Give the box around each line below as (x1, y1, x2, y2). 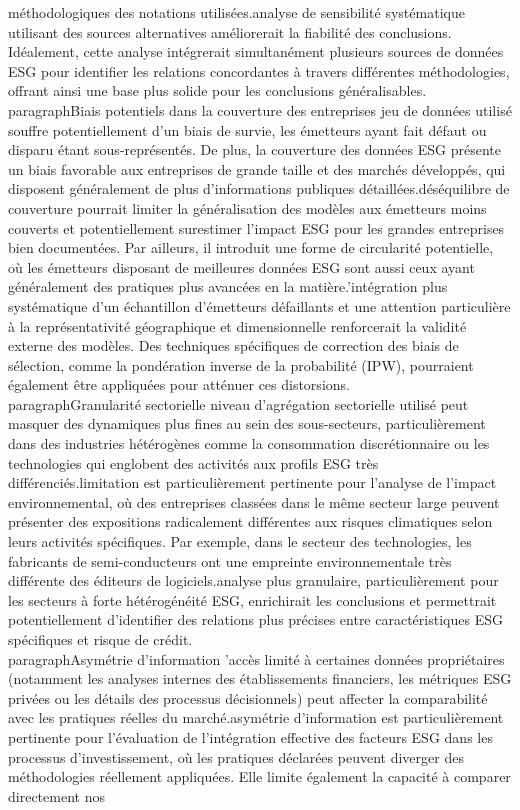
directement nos (8, 785, 105, 806)
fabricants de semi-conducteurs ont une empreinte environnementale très (8, 550, 452, 571)
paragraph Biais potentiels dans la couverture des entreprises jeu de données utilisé (8, 99, 512, 120)
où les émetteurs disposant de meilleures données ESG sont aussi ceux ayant (8, 256, 475, 277)
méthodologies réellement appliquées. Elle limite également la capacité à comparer (8, 766, 511, 787)
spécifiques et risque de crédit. (8, 629, 193, 649)
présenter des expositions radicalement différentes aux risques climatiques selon (8, 511, 493, 532)
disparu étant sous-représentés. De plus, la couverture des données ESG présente (8, 139, 501, 160)
